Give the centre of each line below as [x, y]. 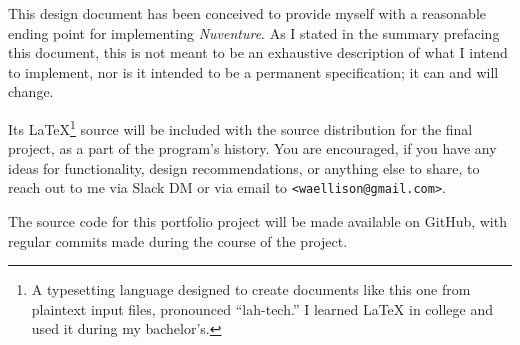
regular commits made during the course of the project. [178, 240]
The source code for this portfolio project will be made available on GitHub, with [257, 221]
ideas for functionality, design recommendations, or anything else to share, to [244, 167]
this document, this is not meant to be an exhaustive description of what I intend [258, 52]
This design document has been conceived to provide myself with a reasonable [247, 13]
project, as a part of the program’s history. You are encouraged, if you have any [252, 148]
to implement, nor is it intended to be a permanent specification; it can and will [253, 71]
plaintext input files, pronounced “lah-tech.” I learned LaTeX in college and [262, 308]
